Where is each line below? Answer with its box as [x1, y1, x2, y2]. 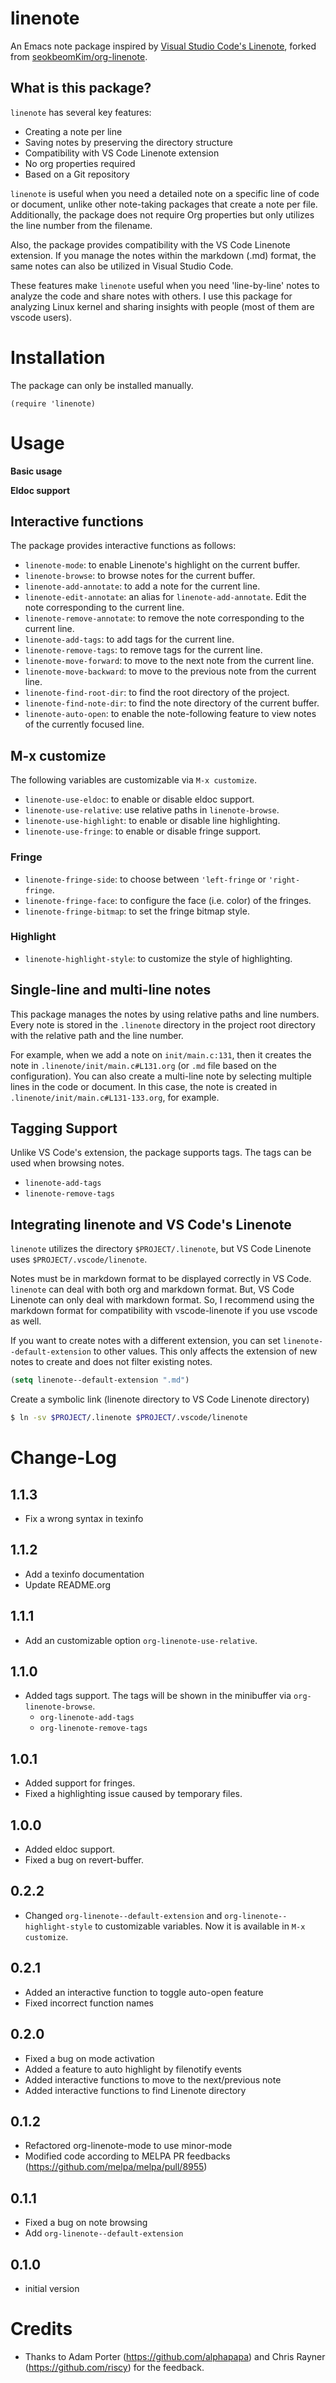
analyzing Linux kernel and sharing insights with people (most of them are [10, 300, 315, 312]
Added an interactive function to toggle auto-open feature [24, 1986, 264, 1998]
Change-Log [10, 1447, 117, 1469]
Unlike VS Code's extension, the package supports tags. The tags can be [10, 1147, 312, 1159]
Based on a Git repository [24, 168, 130, 180]
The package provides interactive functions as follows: [10, 540, 237, 552]
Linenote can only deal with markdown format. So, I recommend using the [10, 1294, 315, 1306]
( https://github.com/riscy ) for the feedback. [24, 2361, 205, 2373]
